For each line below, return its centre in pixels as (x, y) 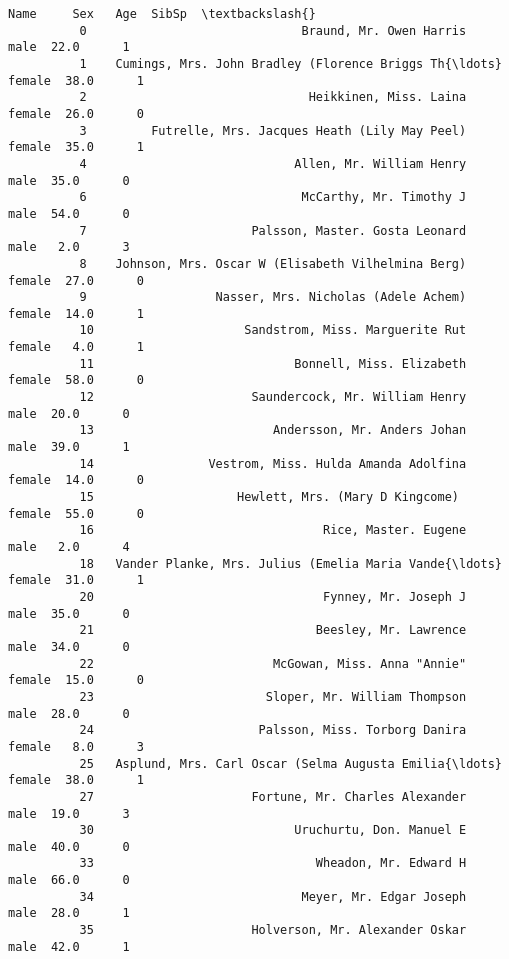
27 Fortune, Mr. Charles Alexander (273, 796)
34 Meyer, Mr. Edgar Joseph (273, 896)
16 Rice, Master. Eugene (273, 530)
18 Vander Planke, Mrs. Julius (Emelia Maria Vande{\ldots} (290, 563)
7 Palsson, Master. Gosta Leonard (273, 230)
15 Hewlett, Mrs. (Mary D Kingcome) (269, 497)
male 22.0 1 (69, 47)
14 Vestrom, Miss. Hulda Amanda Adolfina (273, 463)
